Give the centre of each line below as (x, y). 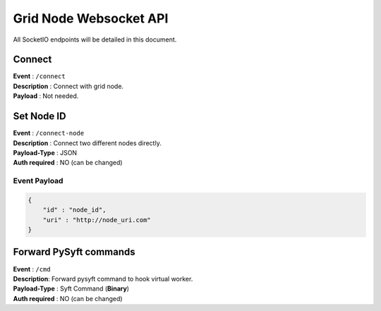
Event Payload (38, 181)
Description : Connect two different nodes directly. (87, 143)
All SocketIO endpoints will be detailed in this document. (95, 39)
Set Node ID (40, 116)
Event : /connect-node (49, 133)
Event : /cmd (32, 269)
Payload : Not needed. (46, 96)
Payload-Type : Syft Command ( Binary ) (71, 288)
